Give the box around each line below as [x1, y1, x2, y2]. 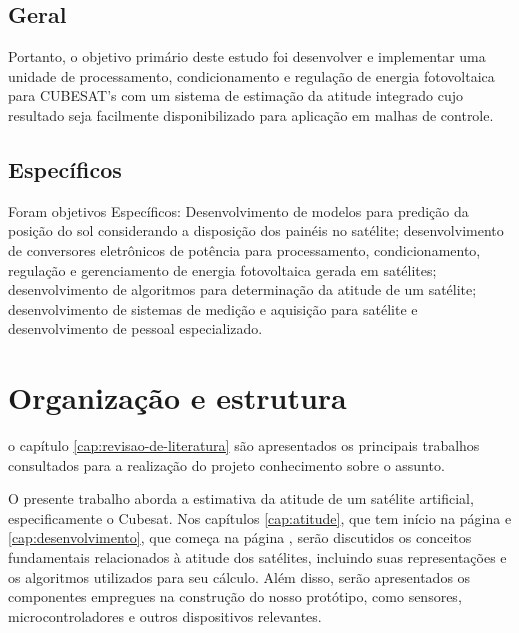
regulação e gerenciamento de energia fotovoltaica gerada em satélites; [8, 259, 437, 280]
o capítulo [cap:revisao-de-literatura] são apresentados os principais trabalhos [8, 435, 480, 456]
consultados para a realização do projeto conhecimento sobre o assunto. [8, 454, 445, 475]
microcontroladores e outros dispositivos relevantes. [8, 605, 322, 626]
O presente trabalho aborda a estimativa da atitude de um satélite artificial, [8, 488, 474, 509]
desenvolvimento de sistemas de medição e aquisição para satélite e [8, 298, 418, 319]
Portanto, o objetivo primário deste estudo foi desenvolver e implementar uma [8, 46, 486, 67]
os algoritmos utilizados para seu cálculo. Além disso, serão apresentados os [8, 566, 471, 587]
